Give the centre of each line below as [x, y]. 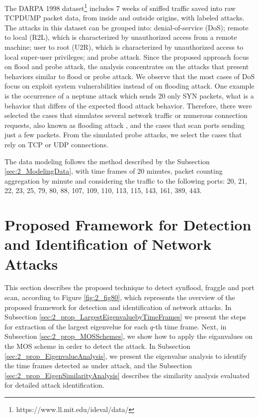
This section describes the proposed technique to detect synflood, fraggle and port [129, 287]
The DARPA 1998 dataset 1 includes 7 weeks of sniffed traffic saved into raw [120, 7]
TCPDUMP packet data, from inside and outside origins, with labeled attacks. [125, 18]
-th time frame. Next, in [190, 326]
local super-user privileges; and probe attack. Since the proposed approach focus [127, 56]
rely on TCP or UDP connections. [56, 144]
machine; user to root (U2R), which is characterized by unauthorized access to [124, 47]
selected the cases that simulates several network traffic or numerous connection [126, 115]
